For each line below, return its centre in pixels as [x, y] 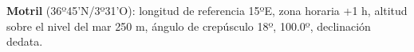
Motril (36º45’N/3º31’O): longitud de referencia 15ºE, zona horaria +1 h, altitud [207, 10]
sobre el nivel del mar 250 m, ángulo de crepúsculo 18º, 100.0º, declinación [189, 26]
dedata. [25, 41]
